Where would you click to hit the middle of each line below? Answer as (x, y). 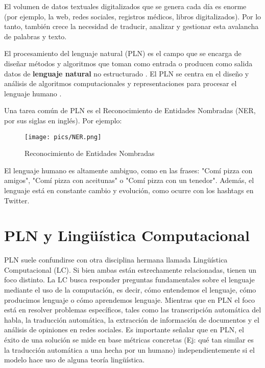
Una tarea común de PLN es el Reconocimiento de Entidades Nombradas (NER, (130, 110)
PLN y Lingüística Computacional (127, 235)
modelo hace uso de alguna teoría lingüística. (75, 360)
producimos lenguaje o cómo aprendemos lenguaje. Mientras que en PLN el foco (130, 299)
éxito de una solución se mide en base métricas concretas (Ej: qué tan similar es (129, 340)
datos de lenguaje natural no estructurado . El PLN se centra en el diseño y (127, 73)
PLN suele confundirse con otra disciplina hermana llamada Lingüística (116, 260)
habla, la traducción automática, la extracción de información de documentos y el (132, 319)
